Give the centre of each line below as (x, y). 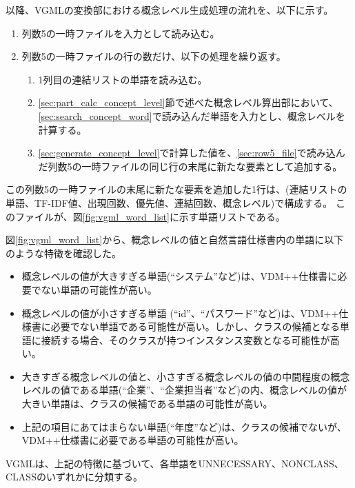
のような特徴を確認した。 (63, 253)
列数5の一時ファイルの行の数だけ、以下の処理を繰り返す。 (154, 56)
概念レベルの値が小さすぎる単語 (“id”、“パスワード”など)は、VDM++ (180, 313)
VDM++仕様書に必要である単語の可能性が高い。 (133, 440)
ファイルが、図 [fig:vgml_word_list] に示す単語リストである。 (150, 216)
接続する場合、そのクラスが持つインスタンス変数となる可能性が (185, 339)
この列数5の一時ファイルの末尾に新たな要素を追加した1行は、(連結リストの (176, 189)
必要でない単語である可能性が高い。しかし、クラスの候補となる (195, 326)
